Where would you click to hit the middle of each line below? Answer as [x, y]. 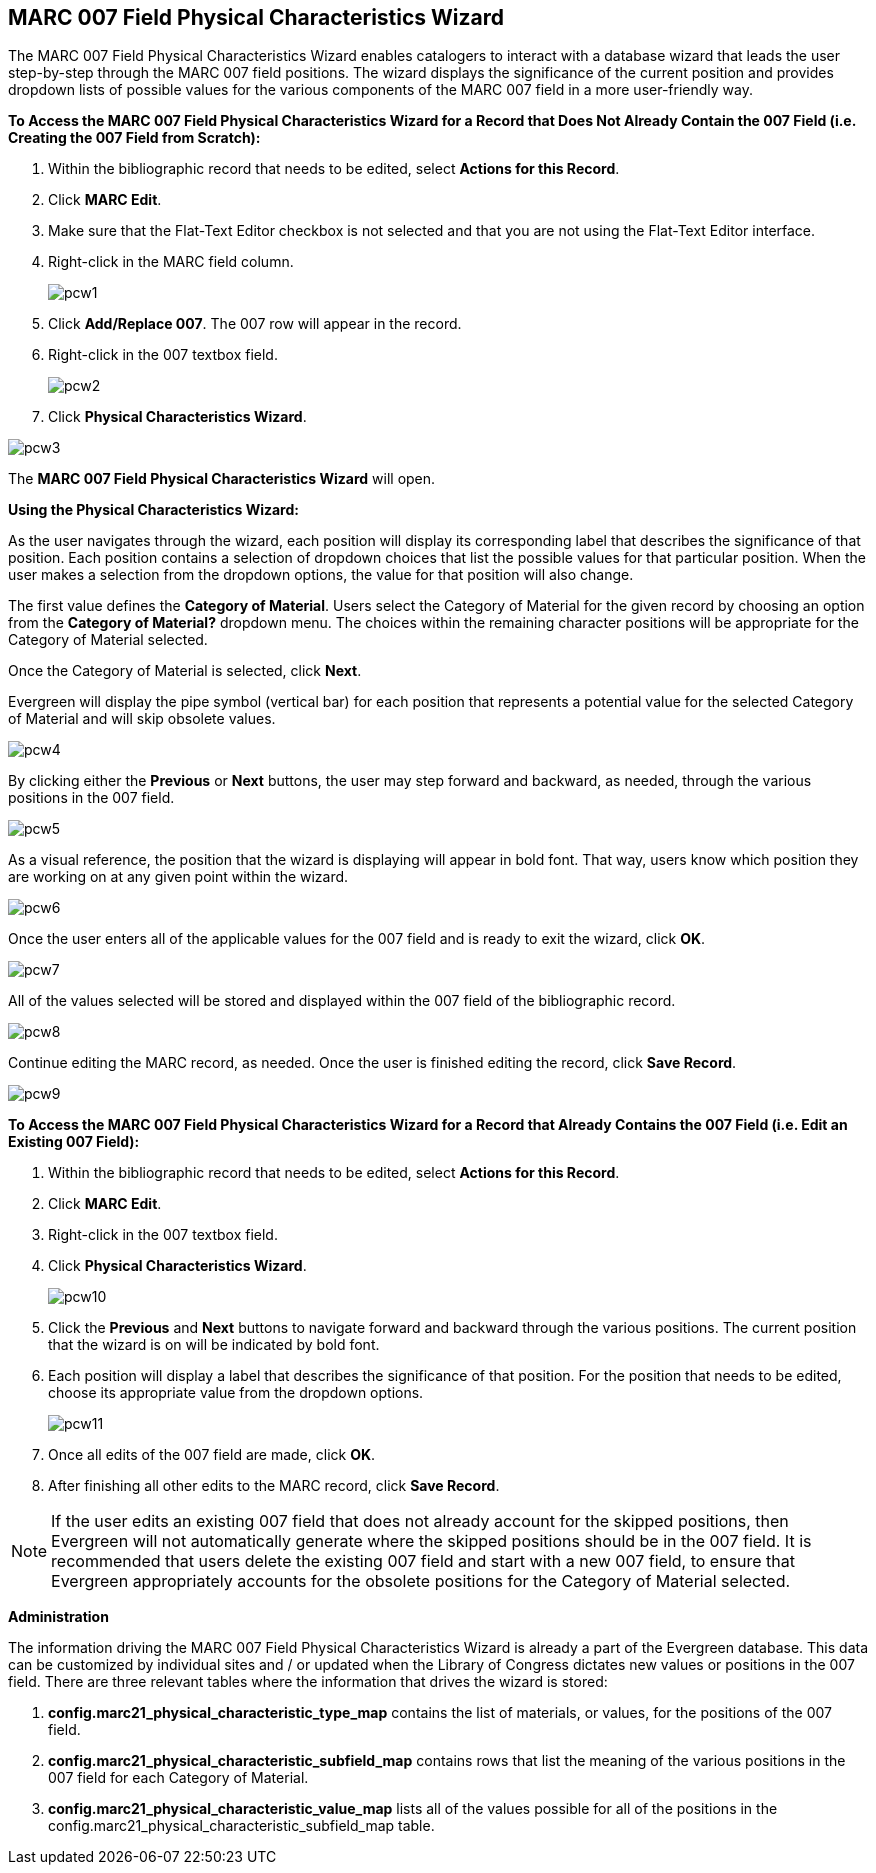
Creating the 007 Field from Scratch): [134, 138]
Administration [58, 1617]
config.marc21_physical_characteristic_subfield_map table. [241, 1826]
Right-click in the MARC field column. [171, 262]
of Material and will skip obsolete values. [142, 719]
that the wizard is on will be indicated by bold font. [214, 1345]
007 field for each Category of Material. [178, 1778]
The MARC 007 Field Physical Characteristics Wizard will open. [222, 479]
